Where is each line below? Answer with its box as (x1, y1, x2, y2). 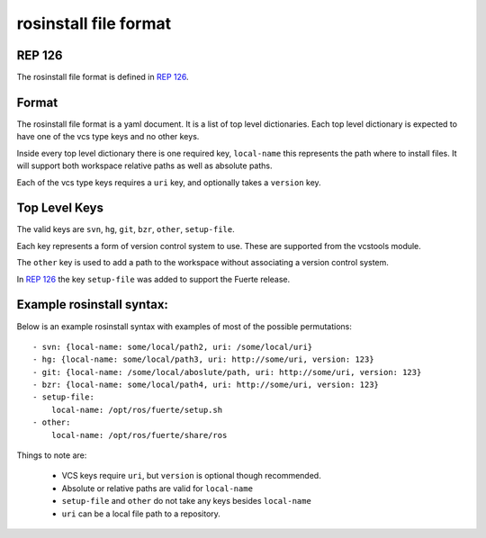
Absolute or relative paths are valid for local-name (61, 482, 254, 494)
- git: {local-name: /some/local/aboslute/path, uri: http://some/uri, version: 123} (32, 367, 422, 377)
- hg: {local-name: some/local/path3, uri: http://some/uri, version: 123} (32, 354, 374, 364)
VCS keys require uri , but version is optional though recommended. (61, 471, 321, 481)
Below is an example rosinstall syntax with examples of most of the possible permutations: (16, 320, 353, 332)
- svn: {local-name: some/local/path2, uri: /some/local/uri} (32, 342, 313, 352)
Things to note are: (16, 450, 87, 461)
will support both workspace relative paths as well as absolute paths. (16, 160, 273, 171)
